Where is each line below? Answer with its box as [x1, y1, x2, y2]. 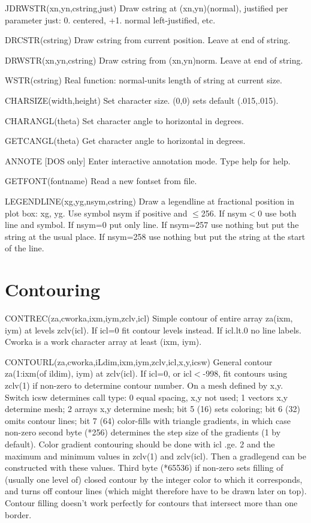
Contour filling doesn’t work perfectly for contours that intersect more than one [5, 496, 298, 509]
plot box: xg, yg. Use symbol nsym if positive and [5, 206, 188, 219]
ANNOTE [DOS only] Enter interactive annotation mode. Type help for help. [5, 154, 291, 167]
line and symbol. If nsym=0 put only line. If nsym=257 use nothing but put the [5, 218, 299, 231]
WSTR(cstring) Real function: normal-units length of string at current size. [5, 74, 282, 86]
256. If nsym [201, 206, 247, 219]
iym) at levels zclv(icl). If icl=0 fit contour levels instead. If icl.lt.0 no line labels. [5, 323, 301, 336]
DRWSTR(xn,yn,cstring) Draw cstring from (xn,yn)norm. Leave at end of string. [5, 53, 303, 66]
